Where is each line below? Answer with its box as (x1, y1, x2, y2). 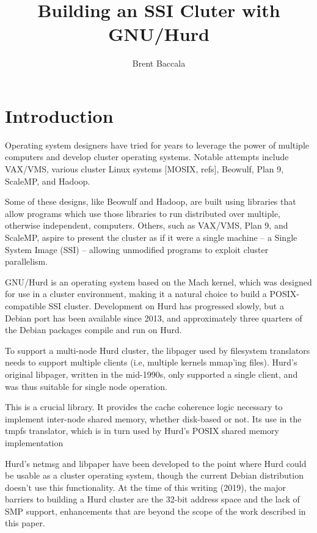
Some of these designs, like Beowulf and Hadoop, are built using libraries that (5, 195, 296, 208)
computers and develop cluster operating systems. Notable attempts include (5, 150, 289, 163)
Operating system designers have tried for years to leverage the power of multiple (5, 138, 310, 151)
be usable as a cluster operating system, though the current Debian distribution (5, 469, 304, 482)
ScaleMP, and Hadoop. (5, 174, 90, 187)
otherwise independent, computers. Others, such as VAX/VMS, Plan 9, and (5, 219, 288, 232)
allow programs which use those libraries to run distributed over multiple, (5, 207, 281, 219)
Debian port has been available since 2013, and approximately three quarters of (5, 311, 302, 324)
